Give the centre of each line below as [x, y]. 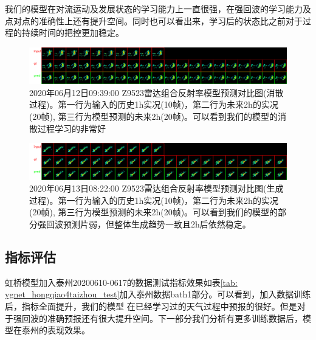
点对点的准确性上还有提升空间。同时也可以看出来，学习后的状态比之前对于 [154, 20]
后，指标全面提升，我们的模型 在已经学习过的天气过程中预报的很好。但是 [151, 306]
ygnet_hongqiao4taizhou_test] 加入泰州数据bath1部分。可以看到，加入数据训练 [158, 294]
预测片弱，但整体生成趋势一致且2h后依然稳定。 [157, 224]
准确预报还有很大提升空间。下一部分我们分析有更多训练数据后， [175, 318]
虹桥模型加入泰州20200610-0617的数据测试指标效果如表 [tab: [121, 282]
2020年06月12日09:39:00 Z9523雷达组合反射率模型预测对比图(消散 [156, 92]
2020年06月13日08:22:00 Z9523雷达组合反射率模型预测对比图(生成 [156, 188]
